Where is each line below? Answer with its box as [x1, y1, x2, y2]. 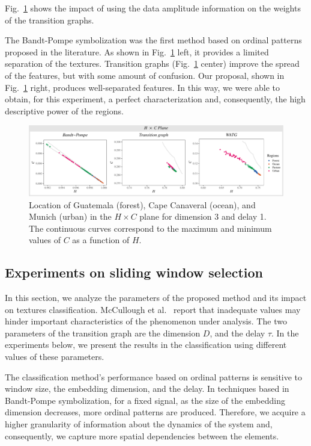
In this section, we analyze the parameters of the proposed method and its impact [5, 291, 307, 304]
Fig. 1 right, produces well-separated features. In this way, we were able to [5, 81, 280, 93]
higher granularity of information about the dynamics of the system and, [5, 418, 273, 430]
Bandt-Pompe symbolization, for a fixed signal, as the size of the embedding [5, 394, 286, 406]
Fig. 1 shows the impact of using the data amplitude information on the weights [5, 2, 301, 14]
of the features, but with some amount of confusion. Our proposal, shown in [5, 69, 285, 81]
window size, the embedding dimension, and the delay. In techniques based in [5, 382, 289, 395]
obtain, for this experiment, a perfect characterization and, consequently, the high [5, 93, 306, 105]
